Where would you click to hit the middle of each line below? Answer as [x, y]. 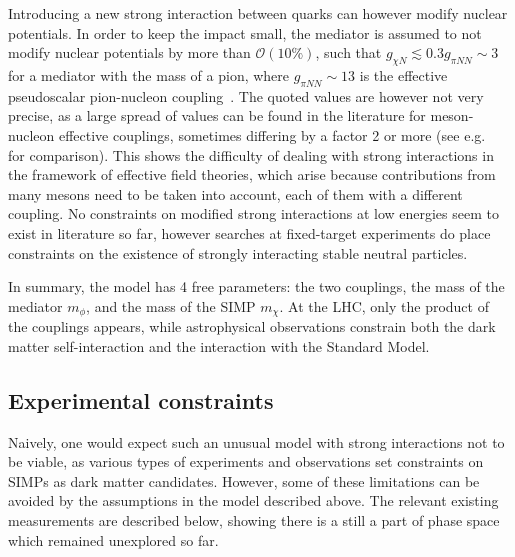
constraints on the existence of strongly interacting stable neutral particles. [238, 252]
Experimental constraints [141, 399]
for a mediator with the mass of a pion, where [149, 74]
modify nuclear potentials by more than [129, 52]
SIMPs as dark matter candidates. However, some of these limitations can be [244, 480]
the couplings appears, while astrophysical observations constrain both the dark [252, 326]
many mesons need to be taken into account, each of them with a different [235, 193]
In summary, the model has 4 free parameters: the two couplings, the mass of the [256, 286]
